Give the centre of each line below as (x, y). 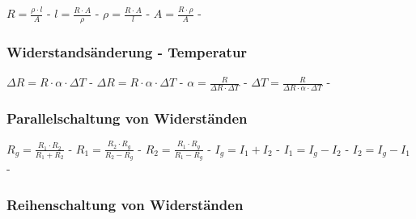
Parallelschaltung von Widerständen (127, 118)
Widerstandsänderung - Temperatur (127, 51)
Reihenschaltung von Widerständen (125, 204)
